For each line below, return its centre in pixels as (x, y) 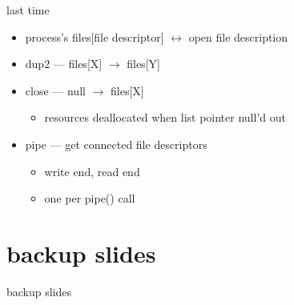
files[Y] (143, 64)
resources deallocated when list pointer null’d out (165, 117)
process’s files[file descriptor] (95, 36)
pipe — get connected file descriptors (116, 144)
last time (28, 10)
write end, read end (92, 171)
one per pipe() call (90, 198)
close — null (55, 90)
